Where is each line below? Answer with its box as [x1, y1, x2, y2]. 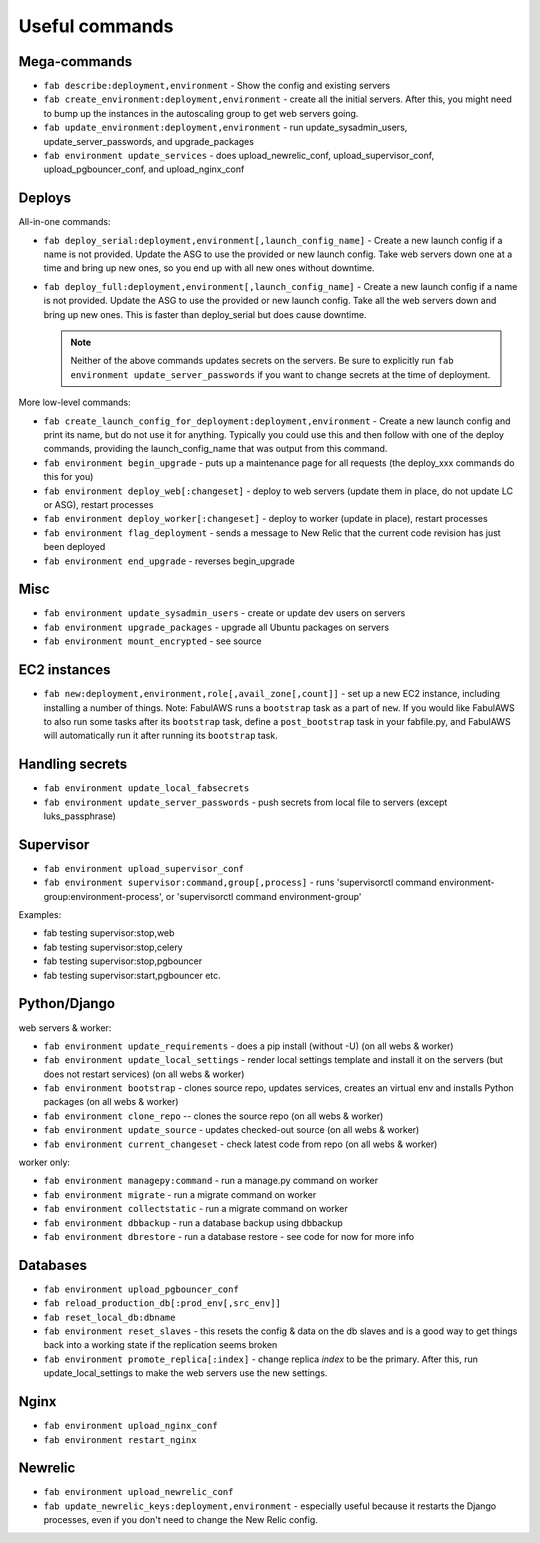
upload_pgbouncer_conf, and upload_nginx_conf [43, 163, 245, 175]
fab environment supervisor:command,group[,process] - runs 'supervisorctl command [43, 876, 437, 889]
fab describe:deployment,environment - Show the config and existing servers [43, 80, 390, 92]
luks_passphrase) [43, 810, 117, 822]
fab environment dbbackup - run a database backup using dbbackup [43, 1216, 344, 1229]
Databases [18, 1256, 88, 1274]
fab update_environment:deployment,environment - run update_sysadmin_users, [43, 121, 408, 134]
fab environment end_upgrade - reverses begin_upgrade [43, 555, 295, 567]
